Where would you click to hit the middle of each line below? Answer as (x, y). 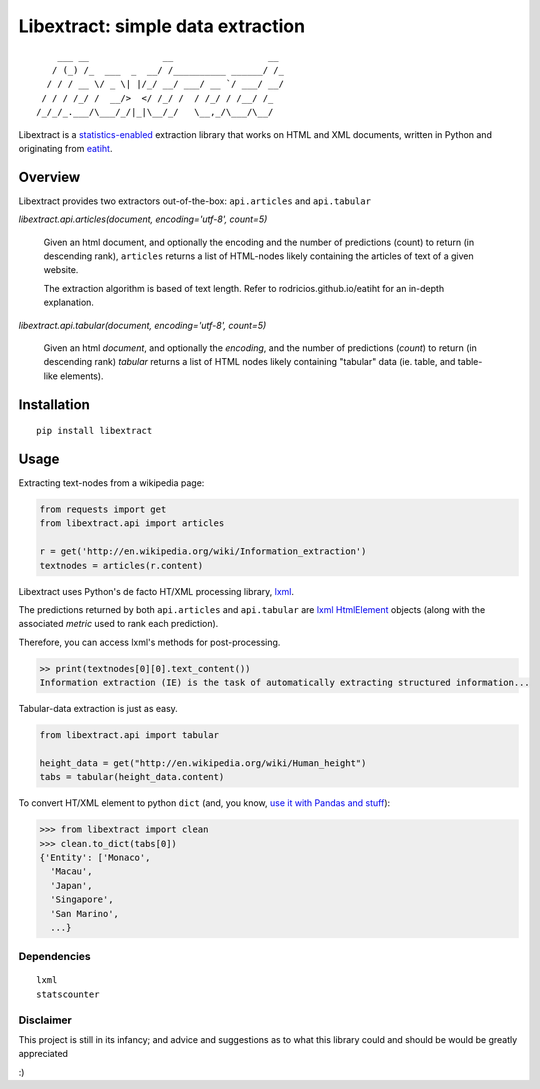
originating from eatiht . (65, 148)
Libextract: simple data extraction (161, 26)
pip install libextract (94, 431)
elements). (82, 376)
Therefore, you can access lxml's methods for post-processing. (149, 642)
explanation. (69, 302)
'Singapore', (82, 899)
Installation (54, 404)
